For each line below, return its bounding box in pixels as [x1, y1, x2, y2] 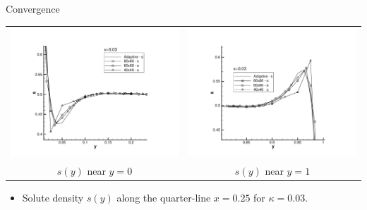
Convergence [6, 1, 60, 16]
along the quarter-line [116, 190, 211, 205]
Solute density [22, 190, 84, 205]
